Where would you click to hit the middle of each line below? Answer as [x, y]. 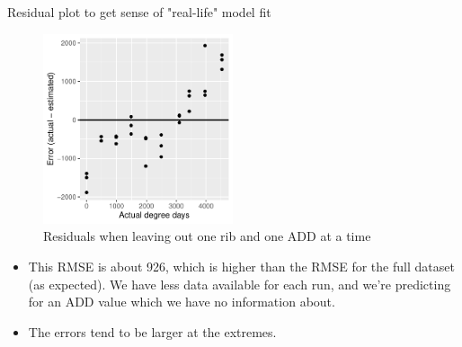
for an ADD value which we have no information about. [182, 302]
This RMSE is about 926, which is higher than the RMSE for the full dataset [241, 266]
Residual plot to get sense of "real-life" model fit [139, 12]
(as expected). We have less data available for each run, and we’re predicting [240, 284]
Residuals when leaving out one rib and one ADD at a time [207, 236]
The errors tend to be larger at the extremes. [152, 331]
